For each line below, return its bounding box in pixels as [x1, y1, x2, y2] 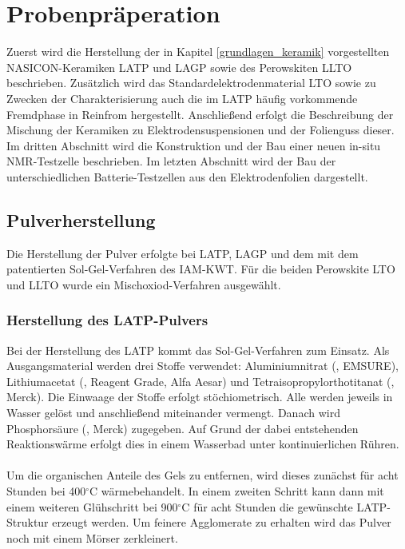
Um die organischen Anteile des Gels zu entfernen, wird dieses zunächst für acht [6, 467, 399, 483]
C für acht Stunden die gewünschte [181, 498, 353, 515]
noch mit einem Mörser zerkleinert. [6, 529, 178, 546]
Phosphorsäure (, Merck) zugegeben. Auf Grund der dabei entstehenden [6, 420, 359, 436]
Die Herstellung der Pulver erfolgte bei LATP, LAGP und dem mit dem [6, 245, 359, 261]
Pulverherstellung [6, 207, 156, 232]
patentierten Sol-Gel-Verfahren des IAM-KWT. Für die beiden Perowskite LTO [6, 261, 395, 277]
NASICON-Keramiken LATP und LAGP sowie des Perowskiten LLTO [6, 58, 352, 75]
